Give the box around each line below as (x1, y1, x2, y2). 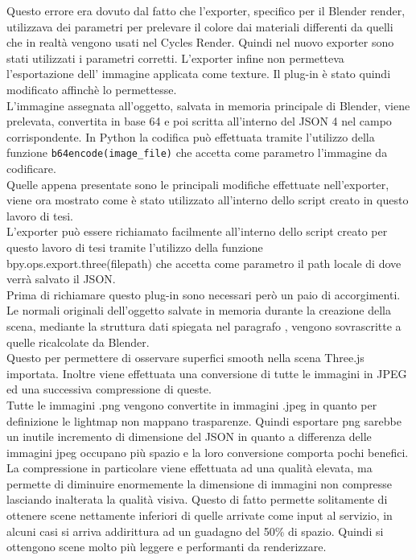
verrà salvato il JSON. (6, 270, 116, 287)
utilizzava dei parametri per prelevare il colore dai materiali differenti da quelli (6, 18, 393, 35)
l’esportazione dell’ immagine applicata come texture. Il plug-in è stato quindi (6, 65, 391, 82)
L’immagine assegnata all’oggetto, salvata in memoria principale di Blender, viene (6, 97, 410, 113)
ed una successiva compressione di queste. (6, 381, 212, 397)
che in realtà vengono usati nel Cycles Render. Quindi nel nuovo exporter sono (6, 34, 394, 51)
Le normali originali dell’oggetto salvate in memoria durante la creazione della (6, 302, 392, 319)
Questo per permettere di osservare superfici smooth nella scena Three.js (6, 349, 365, 366)
